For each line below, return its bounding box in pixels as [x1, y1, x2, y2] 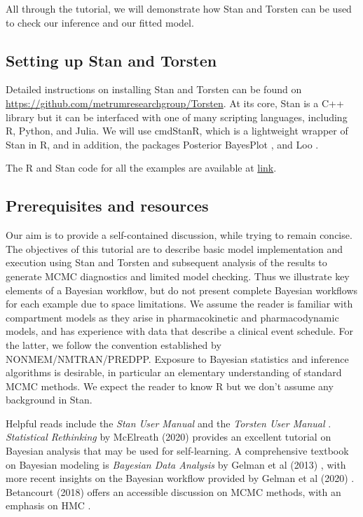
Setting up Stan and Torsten [6, 49, 217, 71]
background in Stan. [6, 392, 93, 407]
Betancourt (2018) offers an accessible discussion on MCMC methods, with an [6, 484, 341, 499]
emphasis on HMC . [6, 498, 91, 513]
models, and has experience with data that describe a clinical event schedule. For [6, 324, 354, 338]
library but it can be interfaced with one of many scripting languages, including [6, 109, 348, 124]
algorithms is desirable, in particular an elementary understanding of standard [6, 365, 342, 380]
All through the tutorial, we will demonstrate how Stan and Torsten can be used [6, 1, 352, 15]
